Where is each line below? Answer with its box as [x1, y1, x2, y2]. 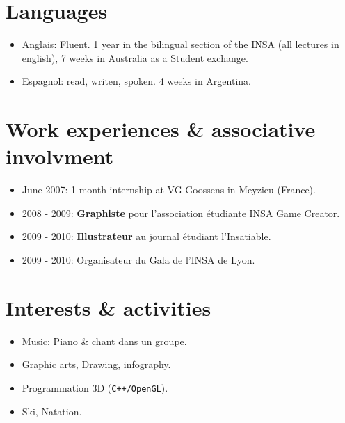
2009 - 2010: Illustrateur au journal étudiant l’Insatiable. [22, 229, 271, 244]
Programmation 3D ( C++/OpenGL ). [22, 380, 168, 394]
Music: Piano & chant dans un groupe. [22, 333, 187, 348]
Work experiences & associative [6, 115, 316, 143]
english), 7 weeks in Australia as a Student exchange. [22, 50, 248, 65]
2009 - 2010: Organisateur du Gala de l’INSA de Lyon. [22, 253, 255, 266]
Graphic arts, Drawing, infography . [22, 357, 171, 372]
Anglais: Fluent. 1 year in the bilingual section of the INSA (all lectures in [22, 37, 339, 51]
